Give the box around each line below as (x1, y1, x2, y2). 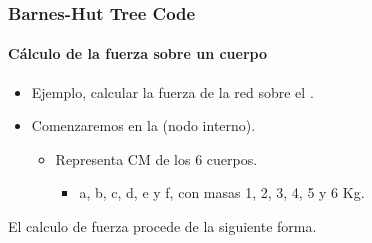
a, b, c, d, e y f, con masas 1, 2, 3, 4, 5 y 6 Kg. (79, 182, 365, 203)
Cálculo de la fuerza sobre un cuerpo (8, 43, 267, 64)
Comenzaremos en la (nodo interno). (31, 115, 256, 136)
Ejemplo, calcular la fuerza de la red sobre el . (31, 81, 314, 102)
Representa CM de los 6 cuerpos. (55, 148, 258, 169)
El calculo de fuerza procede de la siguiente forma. (8, 216, 317, 237)
